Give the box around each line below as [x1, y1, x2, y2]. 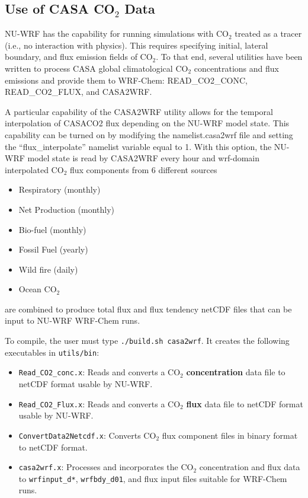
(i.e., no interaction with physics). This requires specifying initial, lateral [5, 39, 268, 51]
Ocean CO [18, 283, 57, 295]
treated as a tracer [235, 27, 302, 40]
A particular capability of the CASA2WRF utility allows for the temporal [5, 105, 273, 117]
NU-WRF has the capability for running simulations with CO [5, 27, 229, 40]
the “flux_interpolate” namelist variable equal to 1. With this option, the [5, 140, 272, 152]
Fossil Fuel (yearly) [18, 243, 88, 256]
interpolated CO [5, 163, 64, 175]
